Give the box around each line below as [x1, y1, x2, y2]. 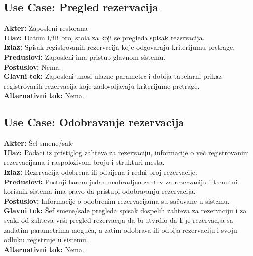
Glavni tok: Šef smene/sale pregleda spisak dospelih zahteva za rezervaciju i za [4, 205, 247, 216]
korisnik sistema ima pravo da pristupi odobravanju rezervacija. [4, 186, 196, 196]
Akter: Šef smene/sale [4, 138, 73, 148]
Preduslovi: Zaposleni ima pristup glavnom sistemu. [4, 51, 166, 62]
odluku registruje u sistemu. [4, 234, 88, 245]
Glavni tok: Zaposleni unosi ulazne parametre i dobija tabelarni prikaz [4, 71, 222, 81]
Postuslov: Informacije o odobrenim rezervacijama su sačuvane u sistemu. [4, 195, 230, 206]
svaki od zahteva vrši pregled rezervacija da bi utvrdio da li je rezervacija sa [4, 215, 233, 225]
